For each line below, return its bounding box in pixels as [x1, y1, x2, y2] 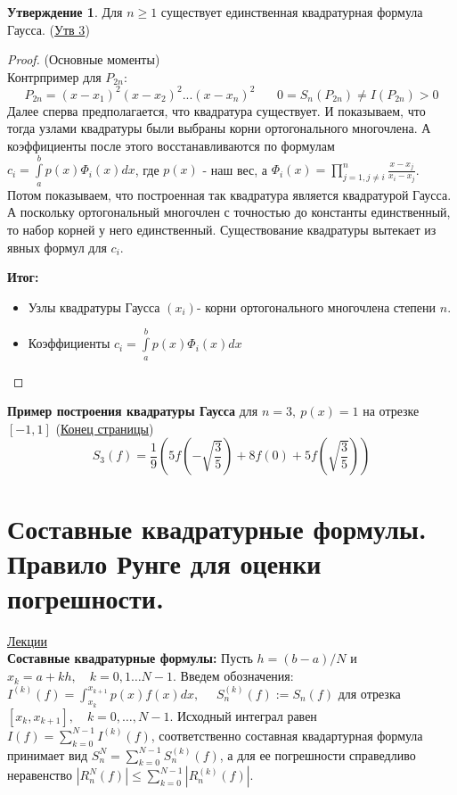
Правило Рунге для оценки [7, 544, 322, 581]
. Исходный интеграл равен [169, 706, 317, 725]
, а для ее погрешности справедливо [219, 745, 416, 764]
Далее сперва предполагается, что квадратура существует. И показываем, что [7, 101, 426, 120]
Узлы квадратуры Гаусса [28, 297, 160, 316]
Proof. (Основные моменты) [7, 50, 160, 69]
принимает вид [7, 745, 88, 764]
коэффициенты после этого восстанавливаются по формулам [7, 137, 335, 155]
